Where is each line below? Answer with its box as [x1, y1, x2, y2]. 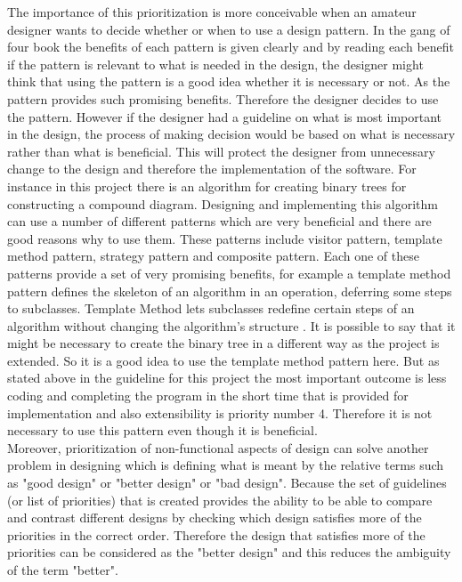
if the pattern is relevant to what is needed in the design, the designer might [7, 54, 424, 73]
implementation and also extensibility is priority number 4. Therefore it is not [7, 403, 433, 422]
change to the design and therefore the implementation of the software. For [7, 159, 417, 178]
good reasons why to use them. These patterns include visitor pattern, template [7, 229, 442, 247]
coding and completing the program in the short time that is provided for [7, 386, 409, 405]
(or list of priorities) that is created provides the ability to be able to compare [7, 490, 433, 509]
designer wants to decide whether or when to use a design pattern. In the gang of [7, 20, 450, 38]
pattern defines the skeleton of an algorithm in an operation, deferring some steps [7, 281, 452, 300]
